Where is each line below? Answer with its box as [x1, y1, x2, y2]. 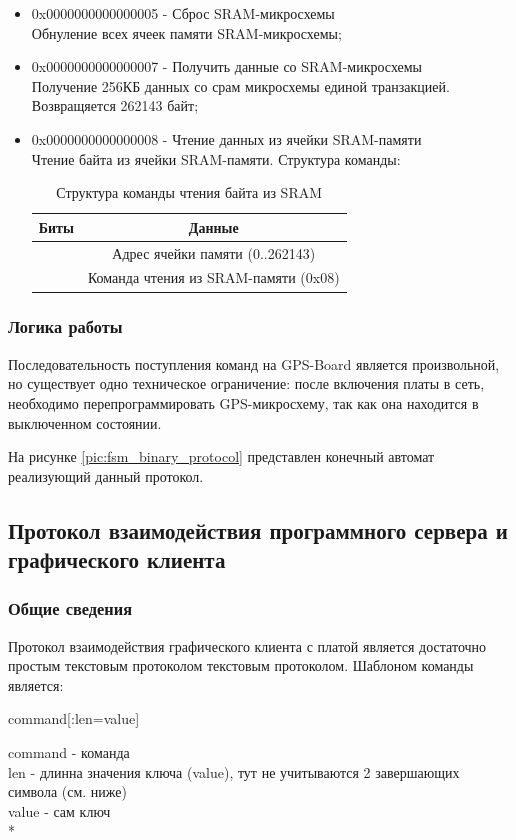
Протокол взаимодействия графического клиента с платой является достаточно [8, 635, 487, 656]
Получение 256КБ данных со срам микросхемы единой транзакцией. [31, 75, 450, 96]
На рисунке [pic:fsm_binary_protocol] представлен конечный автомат [8, 446, 435, 467]
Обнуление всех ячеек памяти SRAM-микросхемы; [31, 22, 342, 43]
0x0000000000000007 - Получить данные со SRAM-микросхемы [31, 56, 423, 77]
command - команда [8, 742, 130, 763]
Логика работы [8, 314, 123, 339]
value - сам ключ [8, 800, 111, 821]
